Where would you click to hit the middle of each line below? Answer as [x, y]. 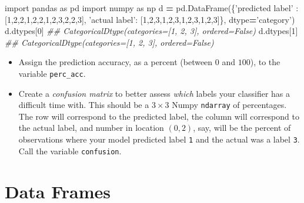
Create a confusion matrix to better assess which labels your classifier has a [154, 93]
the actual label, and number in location [91, 128]
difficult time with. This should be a [84, 105]
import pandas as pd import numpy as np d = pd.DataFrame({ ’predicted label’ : [152, 8]
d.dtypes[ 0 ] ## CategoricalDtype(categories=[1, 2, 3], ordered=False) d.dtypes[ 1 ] [151, 31]
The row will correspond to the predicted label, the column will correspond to [159, 116]
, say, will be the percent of [242, 128]
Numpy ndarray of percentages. [229, 105]
